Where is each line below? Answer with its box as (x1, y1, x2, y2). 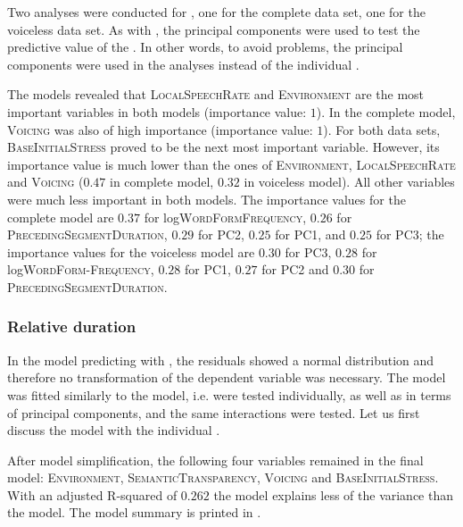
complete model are (7, 207, 114, 226)
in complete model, (109, 172, 214, 191)
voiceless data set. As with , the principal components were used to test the (7, 20, 420, 38)
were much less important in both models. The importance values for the (7, 189, 406, 208)
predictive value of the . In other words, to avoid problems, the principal (7, 38, 403, 56)
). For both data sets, (323, 120, 441, 138)
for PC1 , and (275, 225, 346, 244)
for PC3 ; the (376, 225, 444, 244)
